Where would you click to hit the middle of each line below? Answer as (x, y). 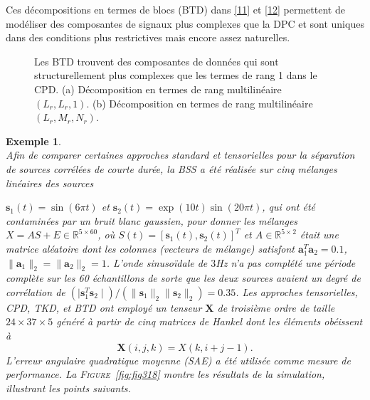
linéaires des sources (50, 183)
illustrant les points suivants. (68, 388)
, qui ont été (289, 207)
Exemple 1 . (33, 141)
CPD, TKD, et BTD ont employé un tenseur (104, 307)
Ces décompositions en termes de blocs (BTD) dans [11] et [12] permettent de (175, 9)
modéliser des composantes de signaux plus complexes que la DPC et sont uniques (185, 23)
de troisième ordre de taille (276, 307)
